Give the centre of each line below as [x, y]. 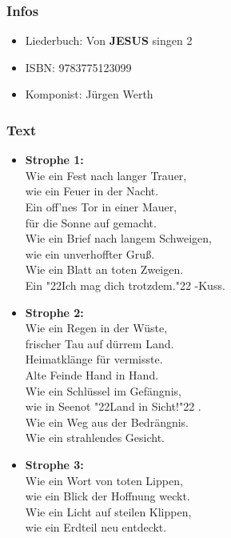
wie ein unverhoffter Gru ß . [90, 253]
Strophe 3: [54, 464]
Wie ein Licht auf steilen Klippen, [108, 511]
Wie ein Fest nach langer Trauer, [106, 175]
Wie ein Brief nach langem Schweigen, [118, 238]
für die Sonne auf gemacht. [91, 222]
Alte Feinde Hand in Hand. [92, 374]
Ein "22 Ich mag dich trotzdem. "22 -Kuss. [125, 285]
